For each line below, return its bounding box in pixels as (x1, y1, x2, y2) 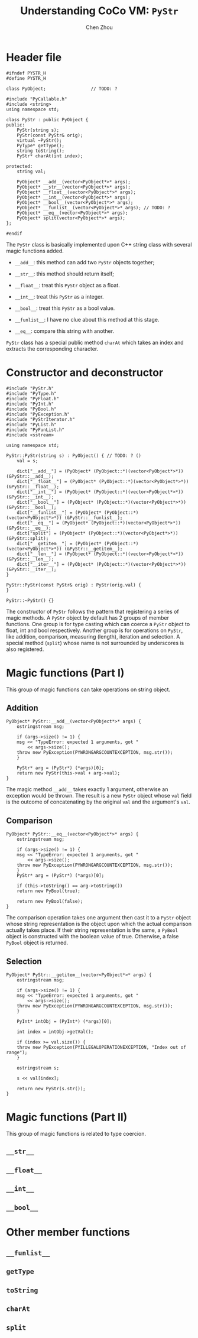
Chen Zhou (85, 24, 113, 31)
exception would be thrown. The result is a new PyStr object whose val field (6, 792, 192, 799)
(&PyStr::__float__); (6, 484, 60, 490)
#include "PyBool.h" (6, 406, 57, 412)
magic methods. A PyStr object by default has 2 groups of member (6, 614, 170, 621)
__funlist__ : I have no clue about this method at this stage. (14, 316, 160, 323)
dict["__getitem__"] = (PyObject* (17, 540, 102, 546)
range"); (6, 1049, 28, 1055)
